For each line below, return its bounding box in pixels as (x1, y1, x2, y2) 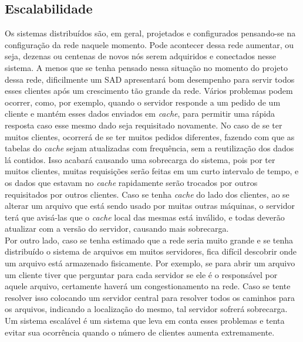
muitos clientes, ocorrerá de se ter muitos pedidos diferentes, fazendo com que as (5, 130, 295, 143)
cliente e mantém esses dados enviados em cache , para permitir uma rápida (5, 107, 275, 120)
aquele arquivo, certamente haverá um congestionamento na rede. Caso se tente (5, 280, 291, 292)
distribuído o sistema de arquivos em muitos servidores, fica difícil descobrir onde (5, 245, 297, 258)
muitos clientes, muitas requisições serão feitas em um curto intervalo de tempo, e (5, 165, 299, 177)
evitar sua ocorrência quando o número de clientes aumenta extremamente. (5, 326, 275, 338)
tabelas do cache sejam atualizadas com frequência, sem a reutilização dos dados (5, 142, 294, 154)
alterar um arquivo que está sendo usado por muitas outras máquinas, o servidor (5, 199, 295, 212)
